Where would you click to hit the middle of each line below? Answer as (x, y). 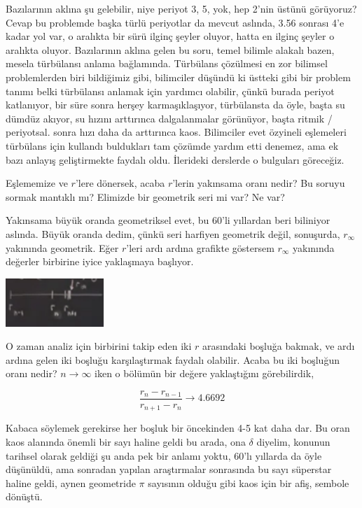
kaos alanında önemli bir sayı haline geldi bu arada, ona (126, 442)
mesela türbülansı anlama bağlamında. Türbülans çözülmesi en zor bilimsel (167, 63)
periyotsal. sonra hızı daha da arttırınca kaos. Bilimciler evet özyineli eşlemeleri (176, 132)
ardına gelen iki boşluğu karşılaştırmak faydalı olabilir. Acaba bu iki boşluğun (173, 359)
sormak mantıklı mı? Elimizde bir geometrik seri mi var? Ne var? (145, 196)
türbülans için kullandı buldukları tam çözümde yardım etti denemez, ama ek (172, 145)
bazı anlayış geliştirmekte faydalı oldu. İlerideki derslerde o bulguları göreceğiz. (175, 159)
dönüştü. (24, 496)
